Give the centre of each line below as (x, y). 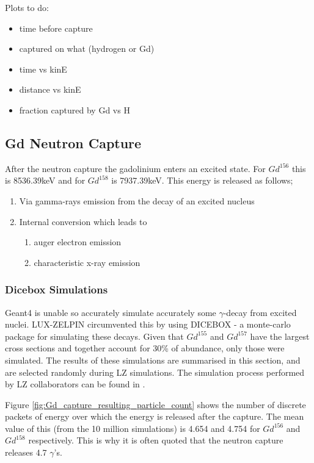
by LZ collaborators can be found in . (75, 384)
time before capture (56, 28)
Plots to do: (27, 7)
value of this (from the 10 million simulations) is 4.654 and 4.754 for (133, 428)
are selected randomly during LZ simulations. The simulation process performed (155, 372)
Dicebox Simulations (57, 289)
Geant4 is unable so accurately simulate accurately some (111, 312)
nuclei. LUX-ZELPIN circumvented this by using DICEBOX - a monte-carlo (148, 324)
